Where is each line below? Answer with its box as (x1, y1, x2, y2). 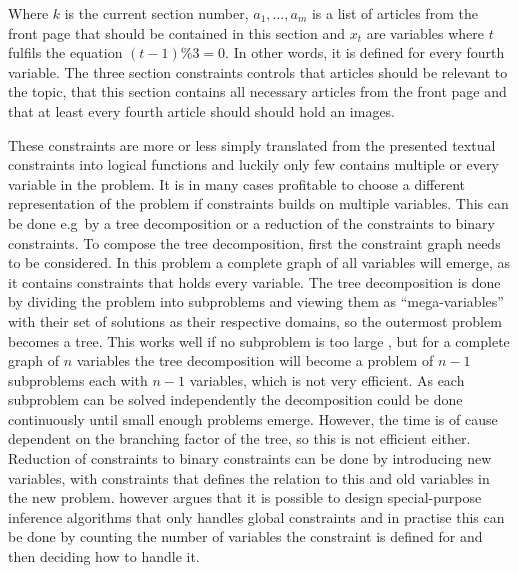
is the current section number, (64, 3, 249, 23)
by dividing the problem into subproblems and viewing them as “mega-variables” (8, 291, 504, 312)
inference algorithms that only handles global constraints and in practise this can (8, 506, 505, 527)
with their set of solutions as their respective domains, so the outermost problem (8, 310, 502, 331)
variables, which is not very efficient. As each (189, 369, 465, 390)
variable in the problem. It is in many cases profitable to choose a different (8, 173, 465, 194)
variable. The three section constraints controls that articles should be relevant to (8, 61, 508, 82)
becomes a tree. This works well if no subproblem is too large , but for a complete (8, 330, 510, 351)
